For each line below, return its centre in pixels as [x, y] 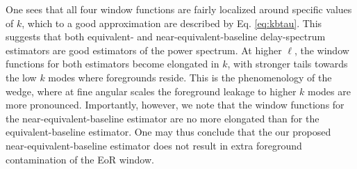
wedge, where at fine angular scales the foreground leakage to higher [151, 91]
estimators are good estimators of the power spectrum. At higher [144, 50]
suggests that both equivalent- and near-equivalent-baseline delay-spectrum [166, 37]
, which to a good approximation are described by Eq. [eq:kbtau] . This [172, 23]
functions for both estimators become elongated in [113, 64]
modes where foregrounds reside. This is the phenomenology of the [190, 77]
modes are [329, 91]
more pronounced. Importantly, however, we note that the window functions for [175, 105]
